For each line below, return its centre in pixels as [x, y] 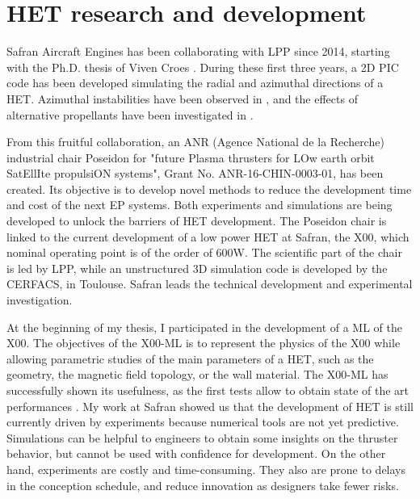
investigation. [40, 300]
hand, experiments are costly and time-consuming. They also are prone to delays [206, 469]
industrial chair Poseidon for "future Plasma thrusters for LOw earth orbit [191, 157]
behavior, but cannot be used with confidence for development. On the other [196, 453]
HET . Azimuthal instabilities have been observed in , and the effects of [182, 98]
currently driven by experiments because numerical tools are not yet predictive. [203, 422]
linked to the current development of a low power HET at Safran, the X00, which [208, 236]
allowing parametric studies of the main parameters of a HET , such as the [190, 358]
